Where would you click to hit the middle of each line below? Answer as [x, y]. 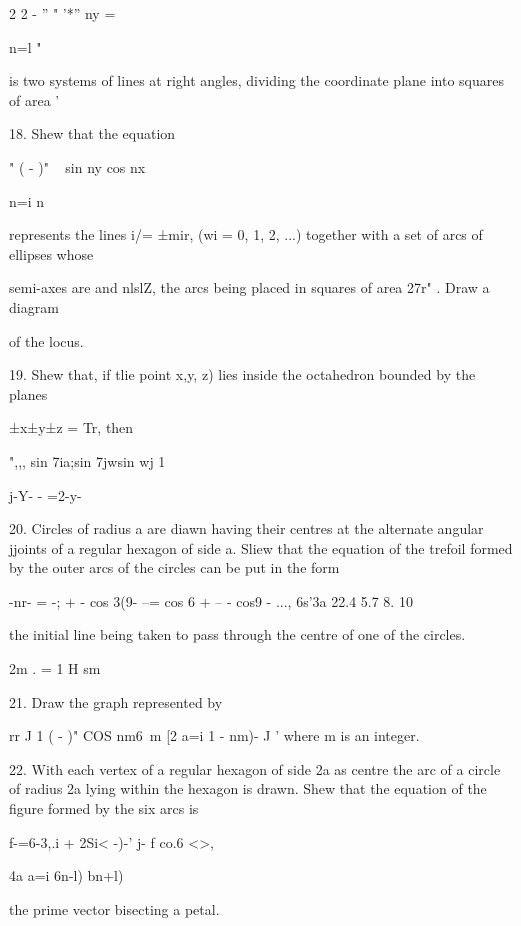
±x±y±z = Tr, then [71, 427]
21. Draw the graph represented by [116, 701]
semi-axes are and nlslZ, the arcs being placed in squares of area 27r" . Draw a [249, 287]
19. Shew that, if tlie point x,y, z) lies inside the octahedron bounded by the [242, 374]
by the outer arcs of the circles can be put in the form [174, 567]
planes [28, 393]
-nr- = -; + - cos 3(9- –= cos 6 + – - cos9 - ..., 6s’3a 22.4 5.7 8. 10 [211, 600]
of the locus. [46, 340]
